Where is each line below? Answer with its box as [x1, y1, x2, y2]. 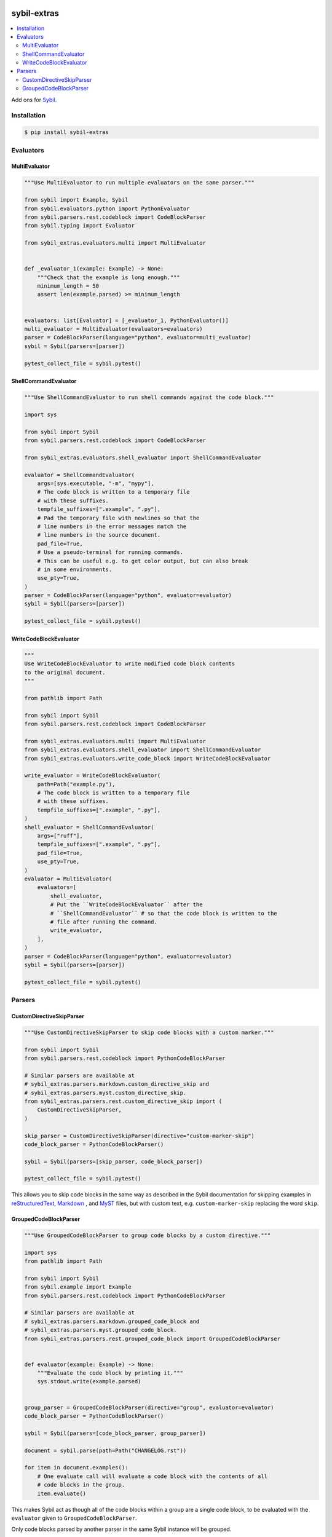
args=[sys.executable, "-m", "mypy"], [37, 480, 154, 487]
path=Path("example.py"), [37, 781, 116, 788]
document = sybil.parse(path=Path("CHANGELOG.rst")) [24, 1447, 187, 1454]
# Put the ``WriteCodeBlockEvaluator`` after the [50, 901, 203, 908]
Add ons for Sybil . [11, 96, 57, 103]
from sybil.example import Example [24, 1284, 132, 1290]
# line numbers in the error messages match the [37, 523, 187, 530]
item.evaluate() [37, 1490, 86, 1497]
